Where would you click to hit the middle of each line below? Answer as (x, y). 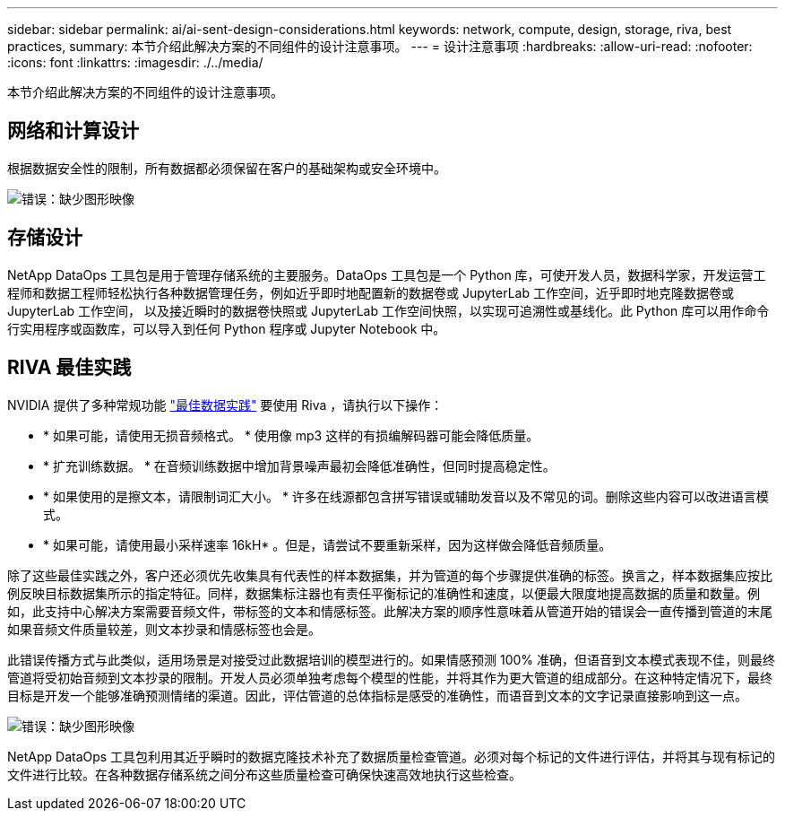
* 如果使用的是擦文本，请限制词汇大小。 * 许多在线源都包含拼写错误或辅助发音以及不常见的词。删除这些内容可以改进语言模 (406, 496)
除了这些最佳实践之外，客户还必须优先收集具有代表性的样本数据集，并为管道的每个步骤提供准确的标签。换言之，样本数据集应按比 (390, 575)
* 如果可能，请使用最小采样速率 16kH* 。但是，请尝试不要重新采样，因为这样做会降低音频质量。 (328, 544)
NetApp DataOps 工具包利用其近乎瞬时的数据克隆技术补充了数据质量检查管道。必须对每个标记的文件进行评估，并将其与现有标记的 (392, 756)
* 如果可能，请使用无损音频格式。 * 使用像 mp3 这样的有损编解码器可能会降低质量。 (291, 435)
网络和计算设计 (73, 131)
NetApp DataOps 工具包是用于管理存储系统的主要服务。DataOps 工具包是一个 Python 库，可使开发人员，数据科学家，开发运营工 (387, 274)
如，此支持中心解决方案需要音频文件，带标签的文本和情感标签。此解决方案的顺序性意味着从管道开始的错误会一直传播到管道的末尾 (390, 611)
